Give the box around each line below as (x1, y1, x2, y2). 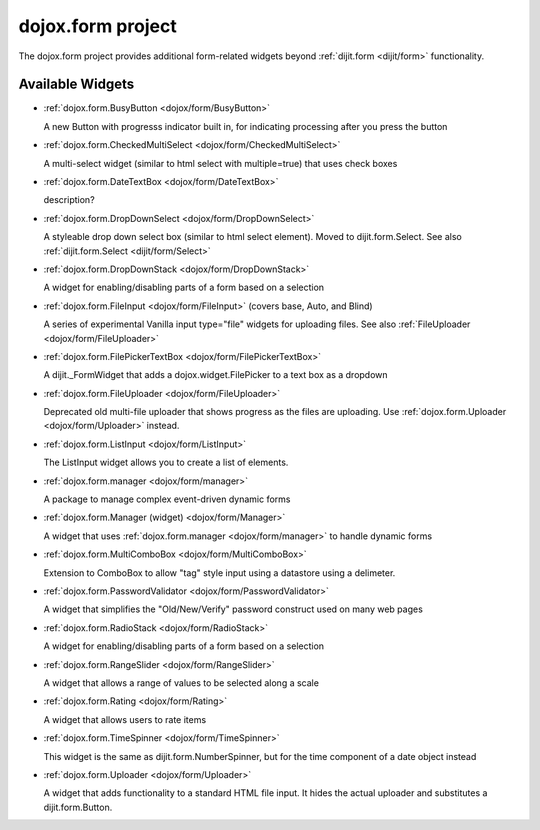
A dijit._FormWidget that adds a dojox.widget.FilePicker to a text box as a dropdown (43, 369, 389, 381)
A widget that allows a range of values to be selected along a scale (43, 676, 320, 689)
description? (43, 194, 95, 206)
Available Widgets (18, 76, 135, 93)
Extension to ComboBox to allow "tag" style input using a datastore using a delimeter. (43, 566, 396, 579)
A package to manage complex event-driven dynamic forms (43, 493, 291, 505)
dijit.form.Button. (43, 801, 113, 813)
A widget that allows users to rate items (43, 713, 207, 725)
